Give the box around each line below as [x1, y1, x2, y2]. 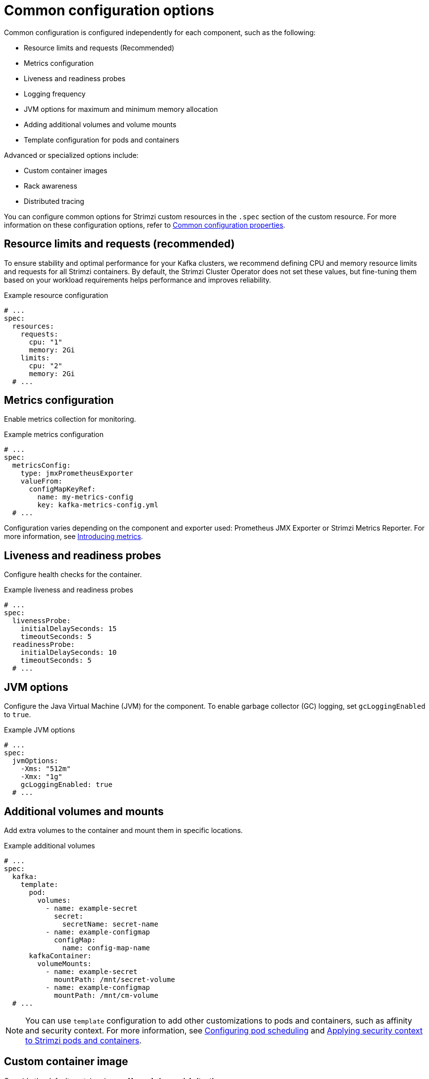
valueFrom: [20, 477, 63, 486]
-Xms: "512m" [20, 765, 71, 773]
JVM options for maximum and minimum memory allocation [24, 104, 218, 113]
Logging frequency [24, 89, 86, 98]
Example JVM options [4, 726, 75, 735]
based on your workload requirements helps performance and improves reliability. [4, 275, 271, 284]
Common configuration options [4, 2, 214, 19]
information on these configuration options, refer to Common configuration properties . [4, 220, 286, 229]
